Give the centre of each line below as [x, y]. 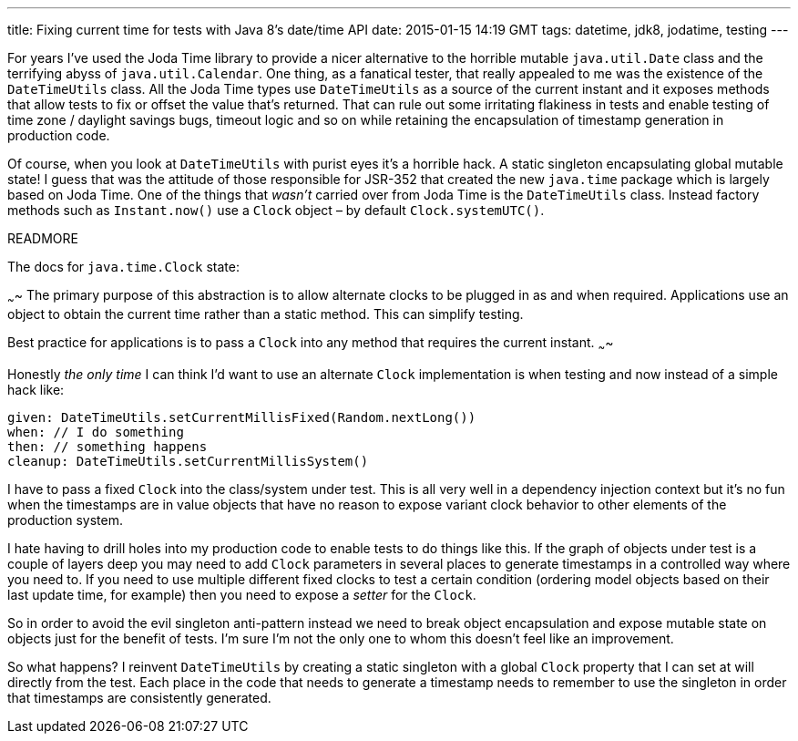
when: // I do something [96, 432]
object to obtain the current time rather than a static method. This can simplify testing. [266, 314]
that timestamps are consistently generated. [139, 697]
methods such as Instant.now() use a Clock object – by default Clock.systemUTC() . [276, 210]
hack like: [36, 389]
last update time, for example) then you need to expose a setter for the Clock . [242, 594]
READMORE [43, 238]
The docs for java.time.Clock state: [124, 267]
